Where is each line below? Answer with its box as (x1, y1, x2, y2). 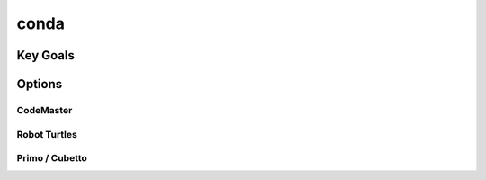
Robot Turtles (16, 128, 78, 140)
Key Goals (16, 48, 76, 63)
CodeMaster (16, 103, 73, 116)
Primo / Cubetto (16, 152, 87, 165)
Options (16, 76, 63, 92)
